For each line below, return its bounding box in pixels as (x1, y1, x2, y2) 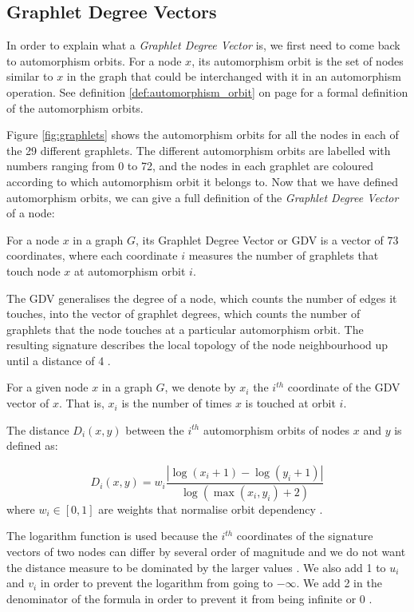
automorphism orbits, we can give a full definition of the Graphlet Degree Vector (6, 189, 399, 205)
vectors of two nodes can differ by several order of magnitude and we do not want (6, 542, 406, 559)
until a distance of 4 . (6, 352, 111, 368)
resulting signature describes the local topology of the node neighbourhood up (6, 336, 388, 353)
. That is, (59, 395, 104, 411)
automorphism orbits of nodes (203, 421, 350, 438)
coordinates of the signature (236, 527, 373, 544)
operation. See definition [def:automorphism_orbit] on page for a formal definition (6, 83, 408, 100)
